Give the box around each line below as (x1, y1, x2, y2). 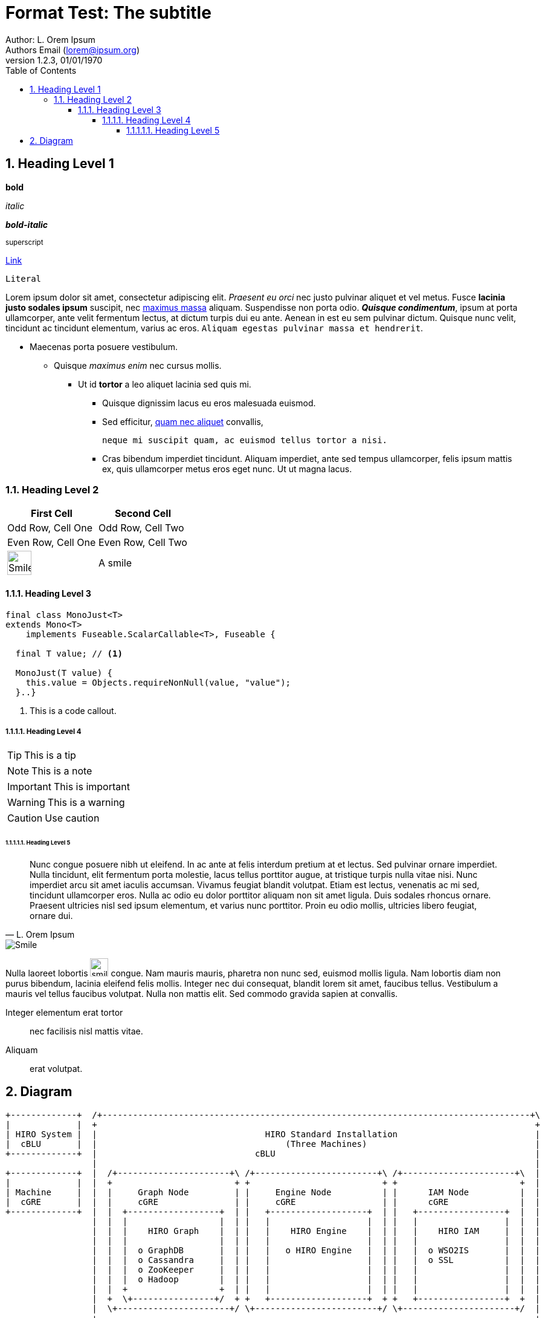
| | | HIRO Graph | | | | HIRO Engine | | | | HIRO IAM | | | (92, 1225, 541, 1236)
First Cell (31, 507, 73, 520)
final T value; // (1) (15, 648, 123, 658)
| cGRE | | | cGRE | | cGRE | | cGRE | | (5, 1196, 541, 1207)
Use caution (45, 812, 100, 825)
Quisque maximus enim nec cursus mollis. (54, 360, 222, 371)
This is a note (31, 765, 92, 777)
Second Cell (114, 507, 171, 520)
